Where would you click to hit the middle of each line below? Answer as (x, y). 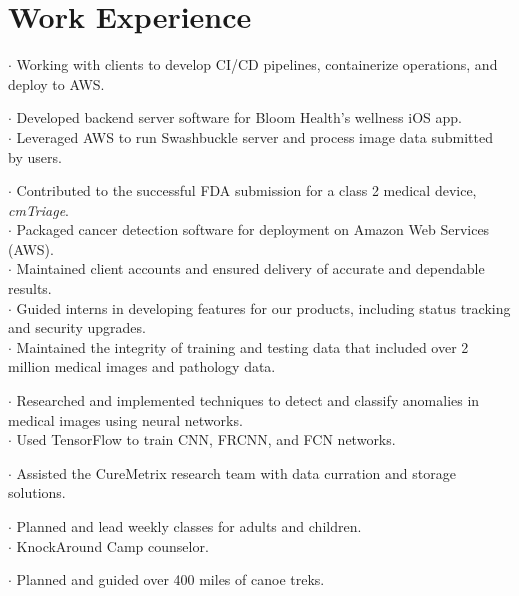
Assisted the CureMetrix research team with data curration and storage (236, 472)
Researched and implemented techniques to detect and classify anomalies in (248, 400)
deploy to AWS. (56, 83)
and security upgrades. (77, 327)
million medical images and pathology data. (142, 366)
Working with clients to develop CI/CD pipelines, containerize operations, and (257, 64)
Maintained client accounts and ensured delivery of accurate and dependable (250, 268)
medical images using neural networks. (125, 419)
